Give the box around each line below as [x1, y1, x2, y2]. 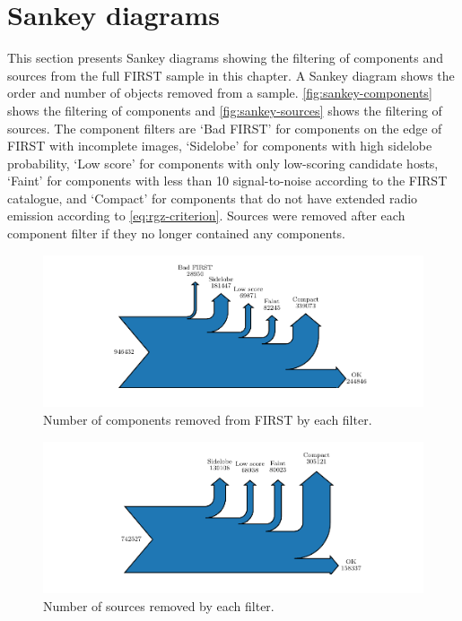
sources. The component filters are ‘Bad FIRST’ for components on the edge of [7, 118, 442, 137]
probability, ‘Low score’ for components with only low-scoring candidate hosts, [7, 153, 439, 172]
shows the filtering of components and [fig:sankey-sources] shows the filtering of [7, 100, 442, 119]
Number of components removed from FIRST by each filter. [43, 410, 372, 428]
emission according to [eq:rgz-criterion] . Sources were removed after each [7, 206, 405, 225]
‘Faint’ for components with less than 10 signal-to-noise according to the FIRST [7, 171, 448, 190]
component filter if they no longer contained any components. [7, 224, 346, 243]
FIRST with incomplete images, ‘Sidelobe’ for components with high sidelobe [7, 136, 432, 155]
